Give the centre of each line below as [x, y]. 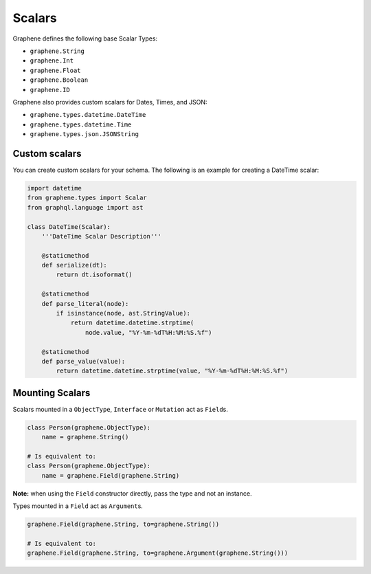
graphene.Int [52, 61]
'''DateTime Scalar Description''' [101, 236]
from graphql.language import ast [85, 207]
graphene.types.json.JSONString [84, 134]
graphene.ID [50, 90]
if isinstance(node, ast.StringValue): [123, 313]
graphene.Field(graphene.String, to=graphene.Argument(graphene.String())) [158, 553]
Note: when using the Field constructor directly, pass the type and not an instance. [132, 493]
